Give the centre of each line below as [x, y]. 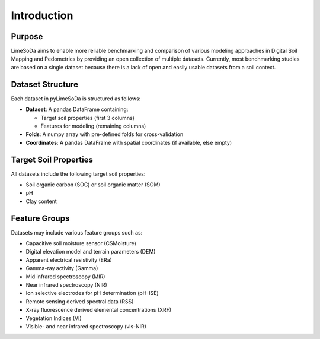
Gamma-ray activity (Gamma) [62, 268]
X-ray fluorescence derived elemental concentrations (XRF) [99, 310]
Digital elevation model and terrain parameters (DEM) [91, 252]
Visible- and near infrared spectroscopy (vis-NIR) [86, 326]
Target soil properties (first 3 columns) [87, 118]
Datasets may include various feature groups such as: [77, 232]
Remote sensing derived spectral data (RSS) [80, 301]
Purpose [27, 37]
